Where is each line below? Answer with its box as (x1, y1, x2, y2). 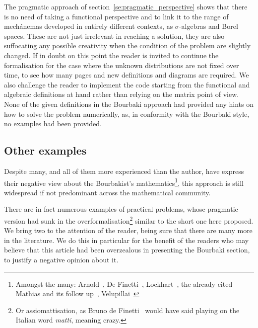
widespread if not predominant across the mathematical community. (4, 187, 211, 197)
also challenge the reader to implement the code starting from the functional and (4, 79, 250, 89)
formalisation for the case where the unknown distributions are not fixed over (4, 60, 239, 70)
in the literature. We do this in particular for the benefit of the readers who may (4, 235, 249, 245)
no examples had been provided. (4, 118, 102, 129)
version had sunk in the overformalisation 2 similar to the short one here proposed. (4, 214, 254, 226)
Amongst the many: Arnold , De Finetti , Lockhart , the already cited (15, 278, 233, 289)
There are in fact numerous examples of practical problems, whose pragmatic (4, 204, 238, 214)
